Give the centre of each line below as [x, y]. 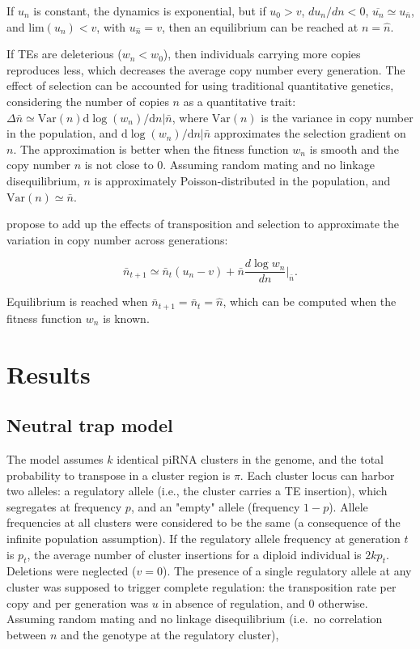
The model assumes [55, 459]
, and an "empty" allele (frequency [215, 506]
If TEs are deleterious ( [64, 54]
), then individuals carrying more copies [262, 54]
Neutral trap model [90, 425]
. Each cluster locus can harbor [317, 475]
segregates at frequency [64, 506]
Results [49, 373]
